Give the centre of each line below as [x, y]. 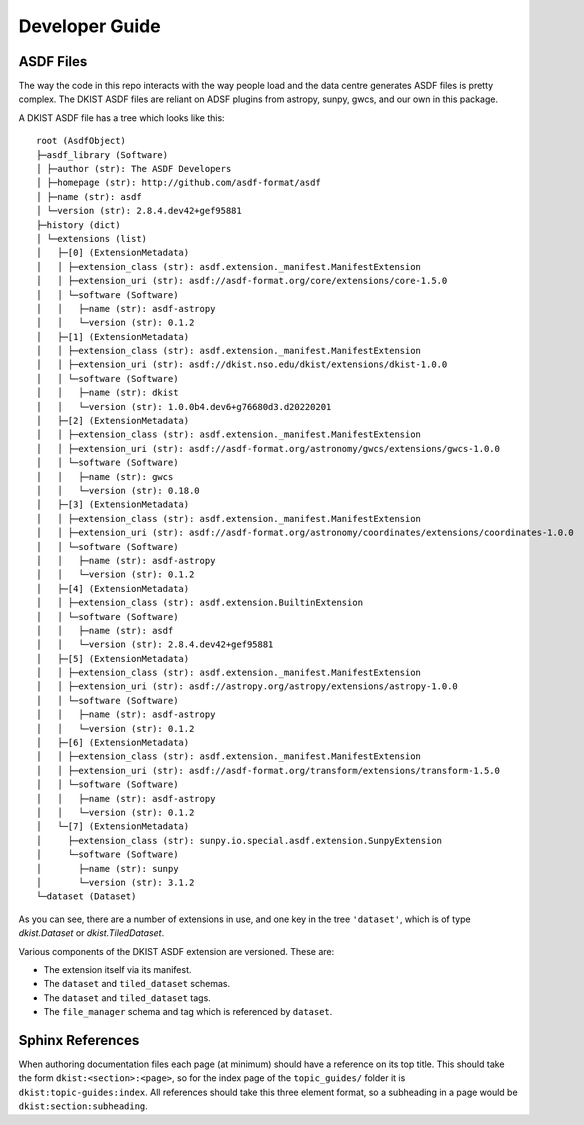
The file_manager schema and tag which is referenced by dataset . [188, 1012]
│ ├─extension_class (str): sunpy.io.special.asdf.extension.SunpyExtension [239, 840]
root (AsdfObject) [81, 141]
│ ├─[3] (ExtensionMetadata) [113, 504]
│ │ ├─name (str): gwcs [105, 476]
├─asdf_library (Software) [102, 154]
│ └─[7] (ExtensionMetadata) [113, 826]
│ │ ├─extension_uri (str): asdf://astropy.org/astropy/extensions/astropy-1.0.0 [247, 686]
